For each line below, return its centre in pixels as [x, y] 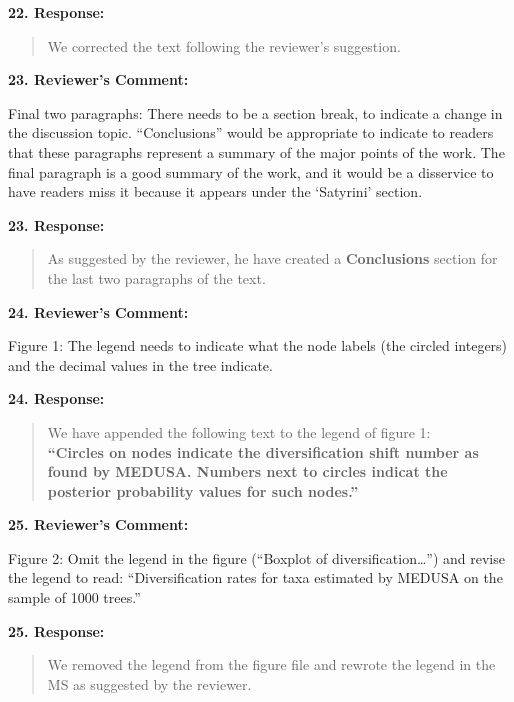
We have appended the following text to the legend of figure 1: [239, 431]
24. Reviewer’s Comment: [98, 311]
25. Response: [56, 630]
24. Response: [56, 398]
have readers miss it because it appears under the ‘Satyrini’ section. [215, 191]
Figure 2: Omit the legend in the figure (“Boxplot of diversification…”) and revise [256, 557]
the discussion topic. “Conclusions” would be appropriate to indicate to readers [251, 132]
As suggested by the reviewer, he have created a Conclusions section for [272, 258]
